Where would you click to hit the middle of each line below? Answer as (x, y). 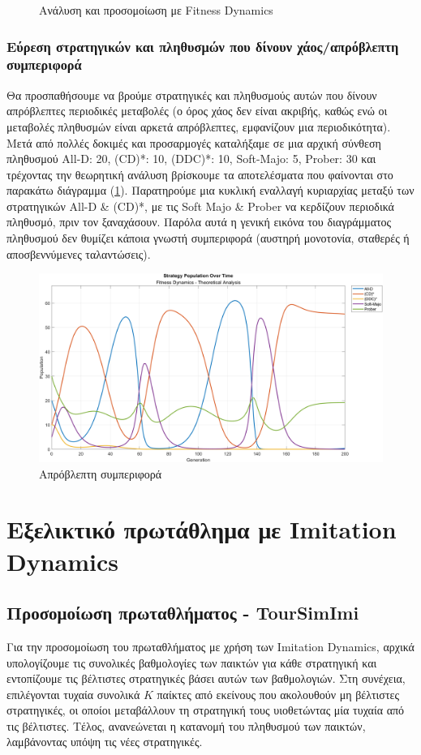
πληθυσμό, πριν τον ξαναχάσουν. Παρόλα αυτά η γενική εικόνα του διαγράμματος (199, 222)
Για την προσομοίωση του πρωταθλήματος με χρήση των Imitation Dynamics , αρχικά (210, 646)
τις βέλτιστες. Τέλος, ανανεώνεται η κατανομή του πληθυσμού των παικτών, (186, 725)
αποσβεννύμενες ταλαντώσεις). (79, 253)
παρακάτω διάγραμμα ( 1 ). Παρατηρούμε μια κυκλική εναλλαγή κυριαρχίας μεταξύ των (210, 190)
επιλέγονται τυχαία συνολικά (73, 694)
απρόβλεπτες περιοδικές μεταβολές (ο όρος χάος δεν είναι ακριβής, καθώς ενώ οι (197, 111)
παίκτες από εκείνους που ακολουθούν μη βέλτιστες (278, 694)
